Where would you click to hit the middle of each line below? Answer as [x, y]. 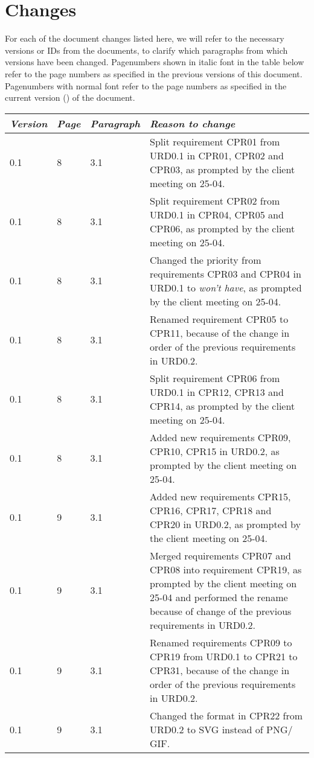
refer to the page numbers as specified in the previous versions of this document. [154, 73]
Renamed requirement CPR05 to [219, 319]
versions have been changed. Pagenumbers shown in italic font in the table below [155, 62]
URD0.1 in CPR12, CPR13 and [216, 392]
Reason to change [192, 123]
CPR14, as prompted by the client [222, 406]
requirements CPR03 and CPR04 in [225, 273]
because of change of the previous [220, 611]
